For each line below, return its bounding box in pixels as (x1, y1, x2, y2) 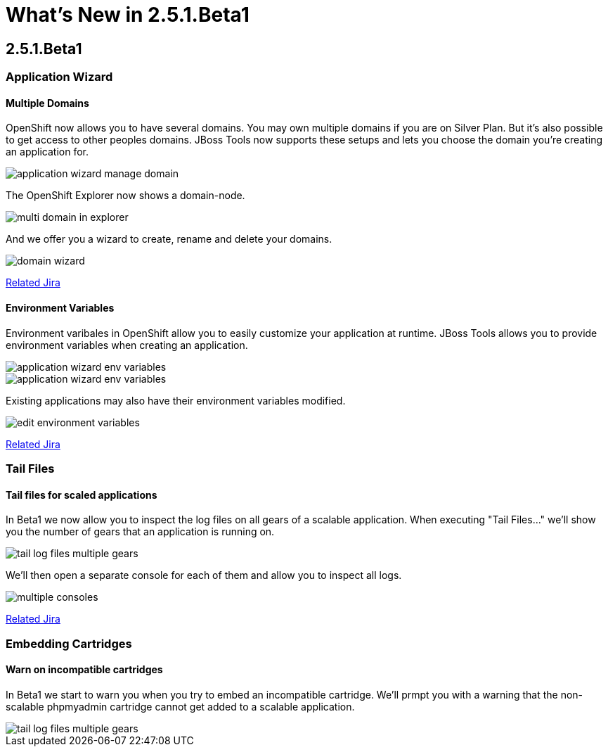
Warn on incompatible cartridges (6, 663, 163, 676)
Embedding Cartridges (6, 636, 132, 651)
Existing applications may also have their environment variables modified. (6, 394, 346, 407)
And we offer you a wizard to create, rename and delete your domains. (6, 233, 332, 246)
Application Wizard (6, 70, 113, 84)
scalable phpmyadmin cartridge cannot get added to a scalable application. (6, 700, 355, 713)
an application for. (6, 146, 89, 158)
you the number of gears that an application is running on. (6, 525, 275, 538)
